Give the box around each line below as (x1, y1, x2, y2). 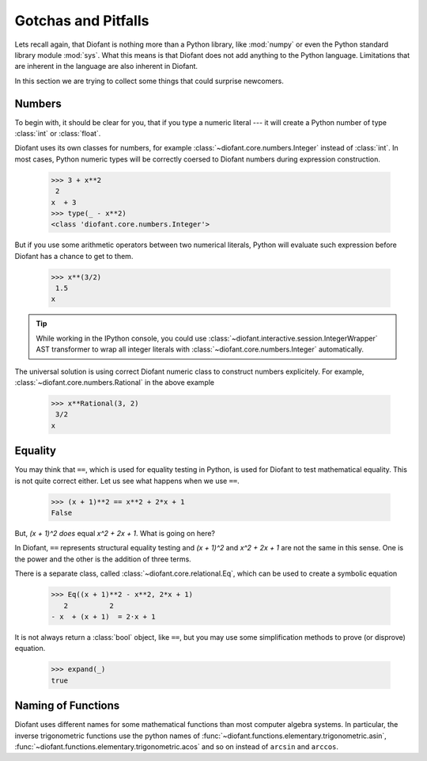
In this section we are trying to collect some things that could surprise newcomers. (14, 76, 285, 86)
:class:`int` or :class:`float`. (14, 129, 101, 139)
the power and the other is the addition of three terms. (14, 554, 191, 564)
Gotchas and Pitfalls (14, 12, 149, 29)
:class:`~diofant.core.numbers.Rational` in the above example (14, 378, 215, 387)
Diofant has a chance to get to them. (14, 251, 134, 261)
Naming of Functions (14, 699, 120, 713)
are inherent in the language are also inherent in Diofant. (14, 62, 198, 71)
